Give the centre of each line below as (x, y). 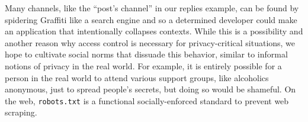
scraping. (21, 112)
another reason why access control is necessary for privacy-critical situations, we (150, 42)
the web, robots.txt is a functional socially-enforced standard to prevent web (147, 100)
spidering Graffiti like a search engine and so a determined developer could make (151, 19)
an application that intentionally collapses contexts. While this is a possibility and (154, 31)
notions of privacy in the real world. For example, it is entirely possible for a (143, 65)
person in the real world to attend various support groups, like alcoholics (137, 77)
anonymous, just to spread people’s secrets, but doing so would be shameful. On (150, 89)
